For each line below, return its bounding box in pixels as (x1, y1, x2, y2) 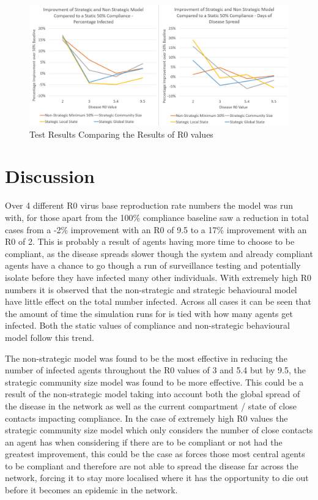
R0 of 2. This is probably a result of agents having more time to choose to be (5, 235, 295, 248)
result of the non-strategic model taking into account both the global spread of (5, 387, 300, 400)
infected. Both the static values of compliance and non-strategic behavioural (5, 319, 290, 332)
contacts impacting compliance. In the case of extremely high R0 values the (5, 411, 288, 424)
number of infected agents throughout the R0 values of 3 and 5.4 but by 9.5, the (5, 364, 306, 376)
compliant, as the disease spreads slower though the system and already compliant (5, 247, 313, 259)
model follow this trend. (5, 330, 94, 343)
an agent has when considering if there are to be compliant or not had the (5, 435, 283, 448)
